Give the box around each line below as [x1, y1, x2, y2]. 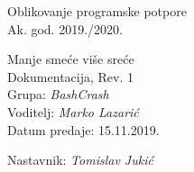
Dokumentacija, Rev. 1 [7, 67, 134, 86]
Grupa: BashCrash [7, 85, 109, 104]
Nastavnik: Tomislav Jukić [7, 150, 153, 169]
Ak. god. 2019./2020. [7, 19, 123, 38]
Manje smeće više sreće [7, 50, 134, 68]
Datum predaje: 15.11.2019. [7, 120, 160, 139]
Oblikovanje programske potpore [7, 2, 187, 20]
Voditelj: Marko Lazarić [7, 102, 139, 121]
